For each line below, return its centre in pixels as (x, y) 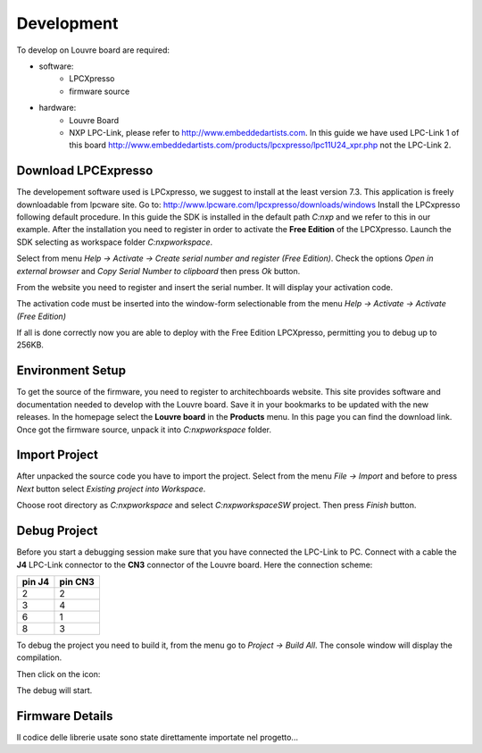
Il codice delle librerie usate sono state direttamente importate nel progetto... (158, 738)
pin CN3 (77, 581)
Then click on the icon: (58, 674)
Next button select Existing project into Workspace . (111, 489)
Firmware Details (65, 716)
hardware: (58, 108)
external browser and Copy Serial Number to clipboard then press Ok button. (158, 271)
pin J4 (36, 581)
